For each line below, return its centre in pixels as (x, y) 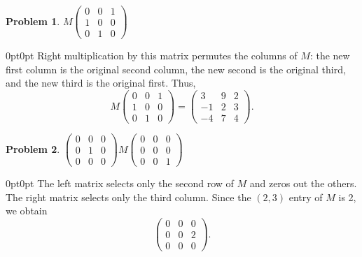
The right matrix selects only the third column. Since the (128, 197)
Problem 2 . (33, 148)
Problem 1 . (33, 21)
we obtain (27, 211)
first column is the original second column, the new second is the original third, (176, 69)
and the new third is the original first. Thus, (101, 83)
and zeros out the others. (303, 183)
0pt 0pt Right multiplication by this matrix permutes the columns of (152, 56)
